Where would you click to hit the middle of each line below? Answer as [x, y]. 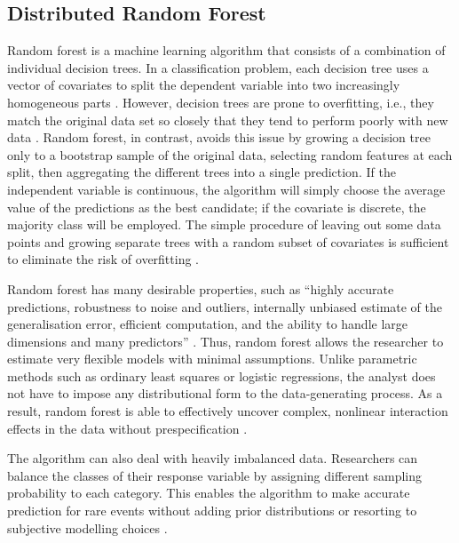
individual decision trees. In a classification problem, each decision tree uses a [218, 67]
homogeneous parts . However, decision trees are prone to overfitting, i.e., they [221, 102]
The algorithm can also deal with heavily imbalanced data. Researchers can [213, 458]
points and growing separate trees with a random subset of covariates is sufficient [228, 241]
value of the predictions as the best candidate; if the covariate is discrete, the [217, 207]
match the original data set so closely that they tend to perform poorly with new [228, 120]
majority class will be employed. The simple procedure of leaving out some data [224, 224]
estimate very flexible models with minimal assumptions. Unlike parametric [212, 359]
